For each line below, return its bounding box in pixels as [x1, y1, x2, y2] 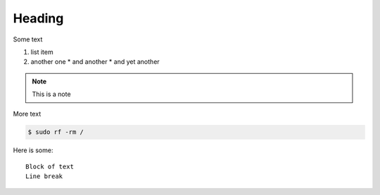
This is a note [32, 90, 71, 98]
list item [30, 48, 53, 56]
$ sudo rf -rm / [27, 128, 84, 136]
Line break [25, 173, 63, 180]
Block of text [25, 162, 74, 170]
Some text [13, 35, 43, 43]
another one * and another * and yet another [30, 58, 160, 66]
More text [13, 109, 42, 118]
